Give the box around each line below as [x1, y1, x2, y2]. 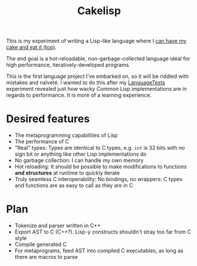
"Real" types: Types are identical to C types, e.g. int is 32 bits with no [14, 145, 185, 152]
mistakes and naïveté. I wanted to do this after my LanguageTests [6, 79, 165, 86]
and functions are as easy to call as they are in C [14, 182, 133, 189]
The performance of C [14, 138, 70, 145]
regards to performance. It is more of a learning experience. [6, 91, 152, 98]
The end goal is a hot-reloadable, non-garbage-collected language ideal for [6, 55, 191, 63]
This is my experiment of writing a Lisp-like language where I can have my [6, 37, 187, 45]
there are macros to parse [14, 254, 78, 261]
